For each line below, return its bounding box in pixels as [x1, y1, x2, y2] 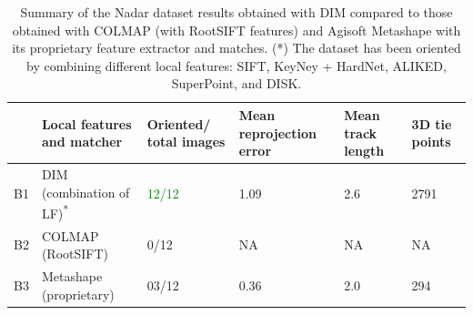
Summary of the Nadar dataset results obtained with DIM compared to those [20, 3, 453, 21]
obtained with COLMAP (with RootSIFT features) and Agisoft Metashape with [12, 20, 461, 39]
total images [146, 132, 226, 151]
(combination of [41, 182, 130, 201]
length [344, 141, 385, 160]
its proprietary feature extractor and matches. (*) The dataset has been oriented [12, 38, 461, 57]
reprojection [238, 123, 317, 142]
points [411, 132, 451, 151]
